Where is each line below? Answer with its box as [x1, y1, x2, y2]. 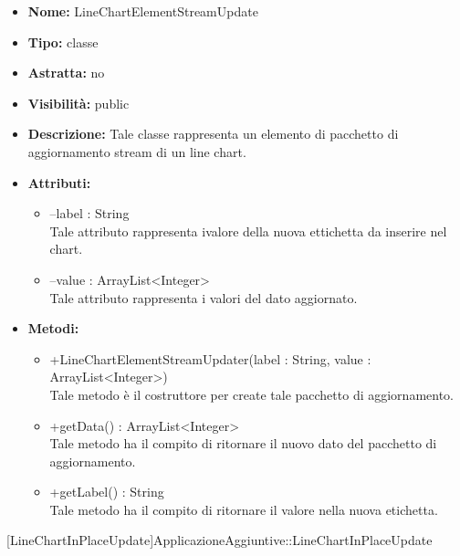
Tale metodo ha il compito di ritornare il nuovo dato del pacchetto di [49, 434, 437, 453]
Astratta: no [27, 63, 105, 82]
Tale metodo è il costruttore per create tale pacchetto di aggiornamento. [49, 384, 454, 404]
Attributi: [27, 173, 91, 192]
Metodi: [27, 319, 79, 338]
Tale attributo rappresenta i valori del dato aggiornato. [49, 288, 358, 307]
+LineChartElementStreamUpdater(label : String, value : [49, 349, 371, 368]
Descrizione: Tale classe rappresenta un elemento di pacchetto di [27, 124, 399, 143]
